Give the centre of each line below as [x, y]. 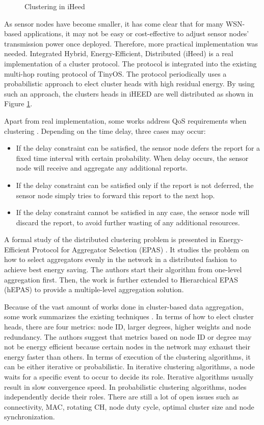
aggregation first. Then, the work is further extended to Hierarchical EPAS [121, 279]
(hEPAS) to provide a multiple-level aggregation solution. [94, 289]
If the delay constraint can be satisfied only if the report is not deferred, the [135, 185]
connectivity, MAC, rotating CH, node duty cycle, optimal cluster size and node [129, 406]
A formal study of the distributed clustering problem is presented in [110, 239]
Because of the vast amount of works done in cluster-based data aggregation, [124, 306]
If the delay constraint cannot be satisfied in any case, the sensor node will [133, 212]
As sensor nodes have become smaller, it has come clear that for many [114, 23]
